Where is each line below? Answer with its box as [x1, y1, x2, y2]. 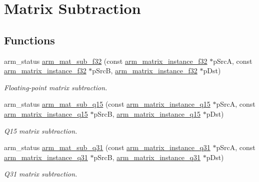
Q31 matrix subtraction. [4, 169, 77, 179]
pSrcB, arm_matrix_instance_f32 [92, 65, 197, 76]
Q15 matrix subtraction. [4, 125, 77, 136]
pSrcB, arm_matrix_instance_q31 [93, 152, 200, 162]
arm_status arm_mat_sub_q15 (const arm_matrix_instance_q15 [4, 99, 210, 109]
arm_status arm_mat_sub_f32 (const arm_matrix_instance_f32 [4, 55, 207, 66]
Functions [4, 32, 55, 47]
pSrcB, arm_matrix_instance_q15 [93, 108, 200, 119]
